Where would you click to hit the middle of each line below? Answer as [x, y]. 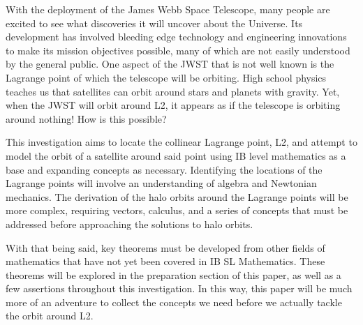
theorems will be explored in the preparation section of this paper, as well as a [173, 274]
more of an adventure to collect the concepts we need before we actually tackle [174, 302]
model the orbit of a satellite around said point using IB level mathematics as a [176, 155]
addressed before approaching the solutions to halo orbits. [129, 224]
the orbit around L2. [50, 316]
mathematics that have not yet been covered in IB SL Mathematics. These [165, 261]
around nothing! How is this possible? [86, 118]
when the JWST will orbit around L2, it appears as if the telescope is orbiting [173, 105]
